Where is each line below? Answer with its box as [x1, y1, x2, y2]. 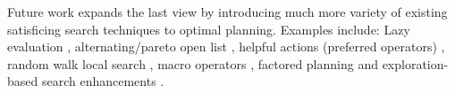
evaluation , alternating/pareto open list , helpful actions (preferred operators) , [7, 37, 445, 56]
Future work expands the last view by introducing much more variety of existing [7, 3, 448, 20]
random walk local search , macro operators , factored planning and [7, 54, 378, 73]
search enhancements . [41, 72, 164, 90]
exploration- [382, 54, 449, 73]
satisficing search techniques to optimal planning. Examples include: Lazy [7, 19, 410, 38]
